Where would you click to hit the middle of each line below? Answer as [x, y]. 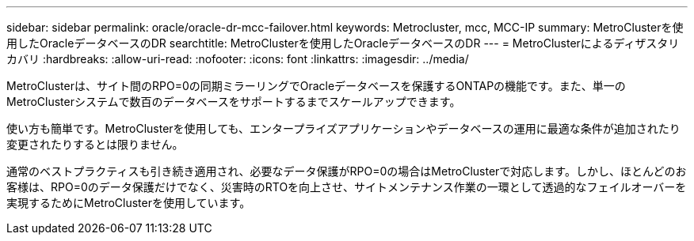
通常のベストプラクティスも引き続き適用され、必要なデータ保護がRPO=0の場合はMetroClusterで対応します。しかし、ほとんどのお [347, 171]
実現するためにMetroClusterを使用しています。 [129, 203]
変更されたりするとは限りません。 [95, 144]
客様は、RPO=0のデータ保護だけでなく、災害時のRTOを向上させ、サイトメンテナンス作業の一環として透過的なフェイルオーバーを [347, 187]
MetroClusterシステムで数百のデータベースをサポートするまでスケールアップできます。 [234, 102]
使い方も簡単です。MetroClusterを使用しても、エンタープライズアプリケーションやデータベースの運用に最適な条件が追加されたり [343, 128]
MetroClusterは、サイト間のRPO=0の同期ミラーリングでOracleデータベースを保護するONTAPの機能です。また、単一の [316, 86]
